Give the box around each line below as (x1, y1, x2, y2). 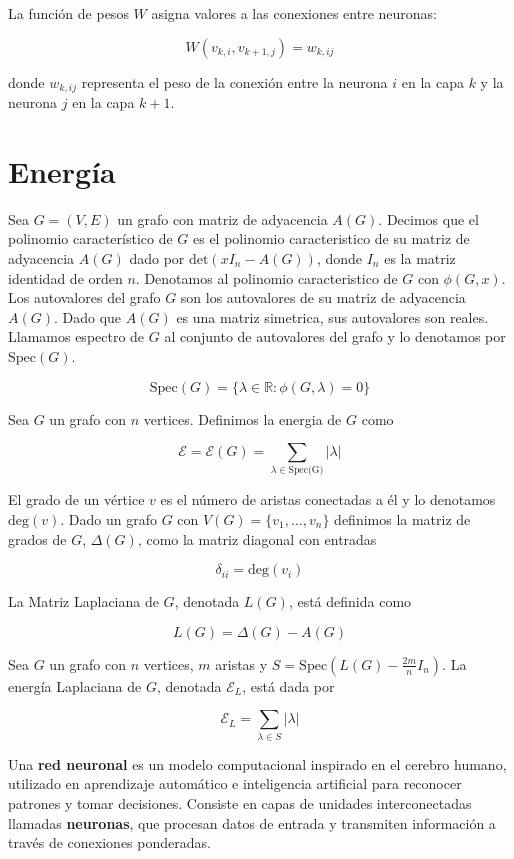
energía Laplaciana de (8, 675, 142, 696)
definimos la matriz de (334, 509, 471, 530)
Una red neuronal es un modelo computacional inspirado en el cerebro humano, (8, 753, 507, 774)
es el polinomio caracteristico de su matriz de (193, 228, 470, 249)
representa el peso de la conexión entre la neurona (81, 71, 388, 92)
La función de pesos (8, 3, 129, 23)
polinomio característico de (8, 228, 173, 249)
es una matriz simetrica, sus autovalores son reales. (176, 306, 489, 327)
